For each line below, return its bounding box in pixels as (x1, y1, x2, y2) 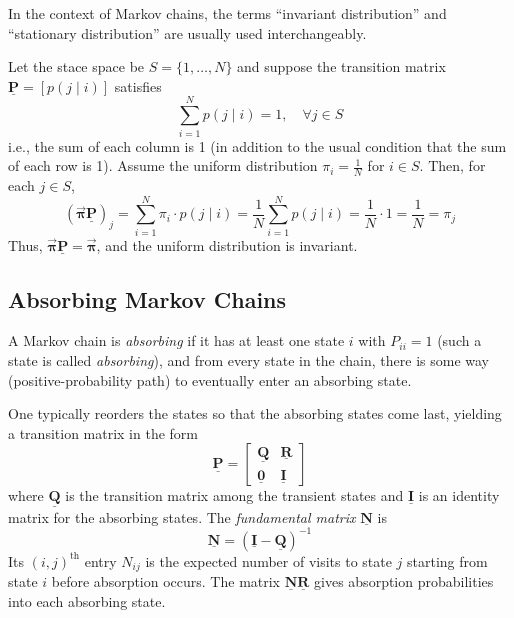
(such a (437, 330, 482, 351)
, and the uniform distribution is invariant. (96, 234, 358, 255)
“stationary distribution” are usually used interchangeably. (8, 22, 367, 43)
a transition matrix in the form (8, 422, 198, 443)
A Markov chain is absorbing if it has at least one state (8, 330, 345, 351)
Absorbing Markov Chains (8, 283, 287, 314)
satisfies (114, 75, 162, 96)
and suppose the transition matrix (237, 56, 446, 77)
